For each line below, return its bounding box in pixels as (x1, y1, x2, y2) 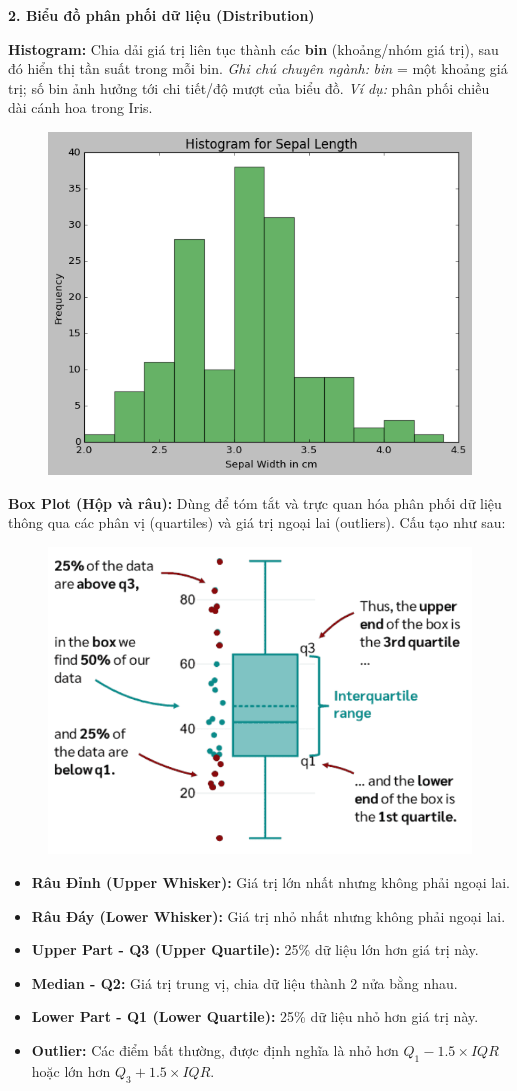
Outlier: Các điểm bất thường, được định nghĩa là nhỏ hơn (31, 1039, 399, 1060)
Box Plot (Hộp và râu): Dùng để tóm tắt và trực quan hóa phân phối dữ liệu (8, 492, 502, 513)
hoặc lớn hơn (31, 1060, 111, 1081)
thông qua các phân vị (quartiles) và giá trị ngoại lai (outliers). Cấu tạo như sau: (8, 512, 506, 533)
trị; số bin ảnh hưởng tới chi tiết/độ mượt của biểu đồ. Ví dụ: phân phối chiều (8, 77, 490, 98)
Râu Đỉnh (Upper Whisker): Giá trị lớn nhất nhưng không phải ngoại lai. (31, 871, 510, 892)
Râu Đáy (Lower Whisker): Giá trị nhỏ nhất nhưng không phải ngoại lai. (31, 905, 506, 926)
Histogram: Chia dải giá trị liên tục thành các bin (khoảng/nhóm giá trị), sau (8, 38, 499, 59)
